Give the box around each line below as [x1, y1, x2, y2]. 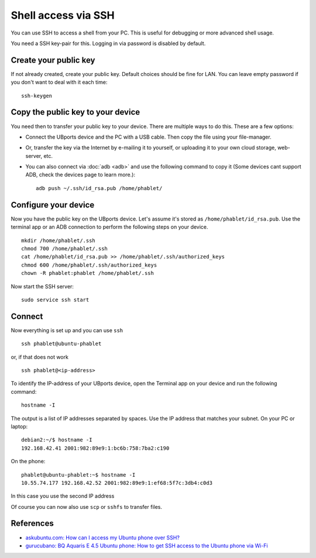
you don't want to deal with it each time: [11, 79, 108, 86]
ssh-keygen [21, 92, 53, 99]
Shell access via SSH [11, 9, 115, 22]
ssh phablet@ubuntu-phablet [21, 340, 102, 347]
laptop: [11, 423, 28, 430]
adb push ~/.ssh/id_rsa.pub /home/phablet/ [36, 185, 163, 191]
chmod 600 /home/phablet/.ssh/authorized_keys [21, 261, 157, 268]
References [11, 518, 54, 529]
